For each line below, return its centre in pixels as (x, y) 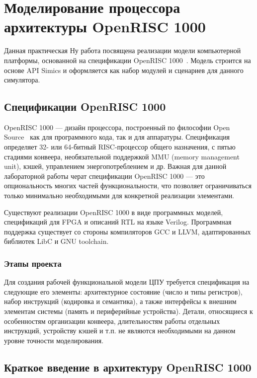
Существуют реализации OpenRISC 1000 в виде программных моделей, (114, 212)
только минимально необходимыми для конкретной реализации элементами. (119, 195)
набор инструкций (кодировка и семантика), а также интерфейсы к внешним (120, 301)
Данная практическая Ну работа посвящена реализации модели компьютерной (123, 50)
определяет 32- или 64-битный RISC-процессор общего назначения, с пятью (120, 147)
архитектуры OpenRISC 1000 (105, 27)
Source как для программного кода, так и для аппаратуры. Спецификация (117, 137)
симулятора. (22, 80)
